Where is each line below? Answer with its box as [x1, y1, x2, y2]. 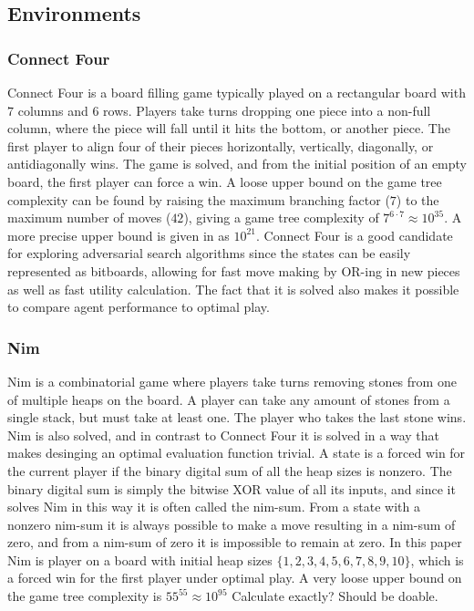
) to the [396, 190, 439, 209]
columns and [17, 100, 88, 119]
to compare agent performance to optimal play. [7, 297, 270, 316]
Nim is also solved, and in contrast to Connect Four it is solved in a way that [7, 425, 439, 444]
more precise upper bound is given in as [7, 225, 230, 244]
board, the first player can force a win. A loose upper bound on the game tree [7, 171, 442, 191]
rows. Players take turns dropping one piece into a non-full [103, 100, 431, 119]
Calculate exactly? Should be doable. [232, 586, 438, 606]
